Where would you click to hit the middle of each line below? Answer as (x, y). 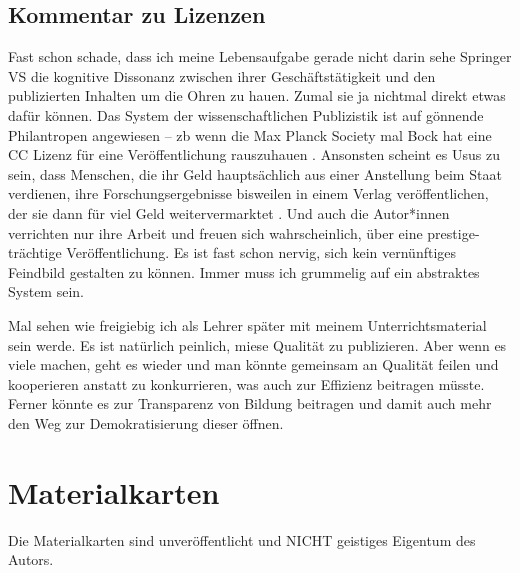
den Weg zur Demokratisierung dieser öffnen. (146, 422)
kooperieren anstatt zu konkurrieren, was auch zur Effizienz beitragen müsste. (246, 383)
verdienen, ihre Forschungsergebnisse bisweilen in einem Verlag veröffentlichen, (248, 193)
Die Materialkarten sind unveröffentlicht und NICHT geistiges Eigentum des (242, 539)
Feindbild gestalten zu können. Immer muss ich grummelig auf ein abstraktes (244, 271)
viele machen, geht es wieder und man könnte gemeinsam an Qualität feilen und (253, 364)
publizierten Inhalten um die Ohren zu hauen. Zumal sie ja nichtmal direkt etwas (257, 95)
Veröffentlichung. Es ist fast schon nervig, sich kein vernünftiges (261, 252)
